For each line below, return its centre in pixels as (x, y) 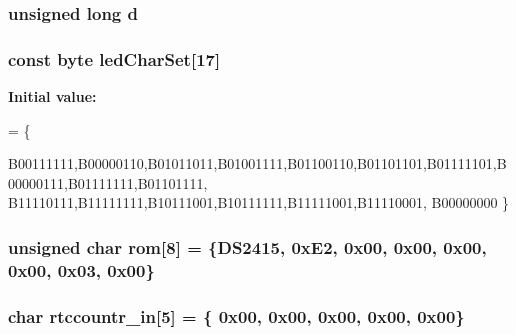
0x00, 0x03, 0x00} (81, 269)
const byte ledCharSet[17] (114, 58)
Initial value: (52, 96)
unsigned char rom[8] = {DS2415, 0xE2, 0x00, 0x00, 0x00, (247, 246)
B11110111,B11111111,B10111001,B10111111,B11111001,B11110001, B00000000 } (259, 202)
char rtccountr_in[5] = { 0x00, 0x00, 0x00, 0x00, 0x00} (236, 315)
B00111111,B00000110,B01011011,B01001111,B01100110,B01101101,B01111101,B (257, 163)
